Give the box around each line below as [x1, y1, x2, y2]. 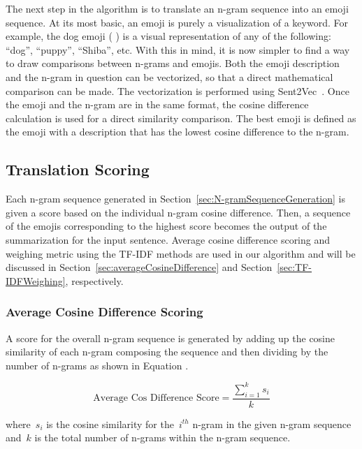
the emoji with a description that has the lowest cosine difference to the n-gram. [6, 124, 349, 139]
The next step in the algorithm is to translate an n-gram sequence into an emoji [6, 1, 349, 15]
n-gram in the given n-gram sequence [192, 416, 352, 431]
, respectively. [65, 273, 124, 288]
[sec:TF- [277, 260, 312, 274]
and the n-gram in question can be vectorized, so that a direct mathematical [6, 69, 333, 84]
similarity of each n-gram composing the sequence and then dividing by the [6, 344, 328, 359]
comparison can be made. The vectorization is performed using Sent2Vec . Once [6, 83, 349, 98]
